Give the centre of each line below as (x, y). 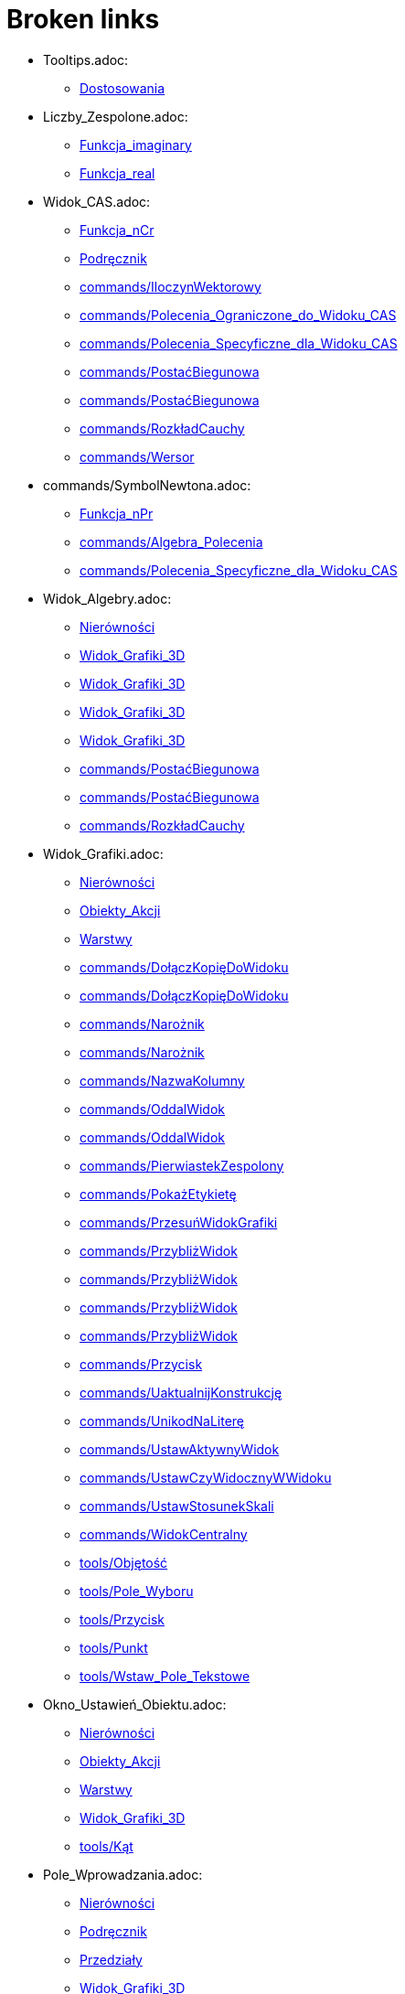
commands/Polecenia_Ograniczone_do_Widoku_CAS (238, 315)
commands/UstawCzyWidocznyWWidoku (206, 1477)
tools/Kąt (107, 1846)
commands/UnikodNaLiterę (162, 1420)
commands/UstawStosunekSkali (177, 1506)
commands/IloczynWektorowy (171, 286)
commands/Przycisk (141, 1364)
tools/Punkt (114, 1647)
